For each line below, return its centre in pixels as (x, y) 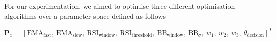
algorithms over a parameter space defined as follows (85, 16)
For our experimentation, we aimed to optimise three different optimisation (120, 6)
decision (256, 35)
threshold (142, 35)
